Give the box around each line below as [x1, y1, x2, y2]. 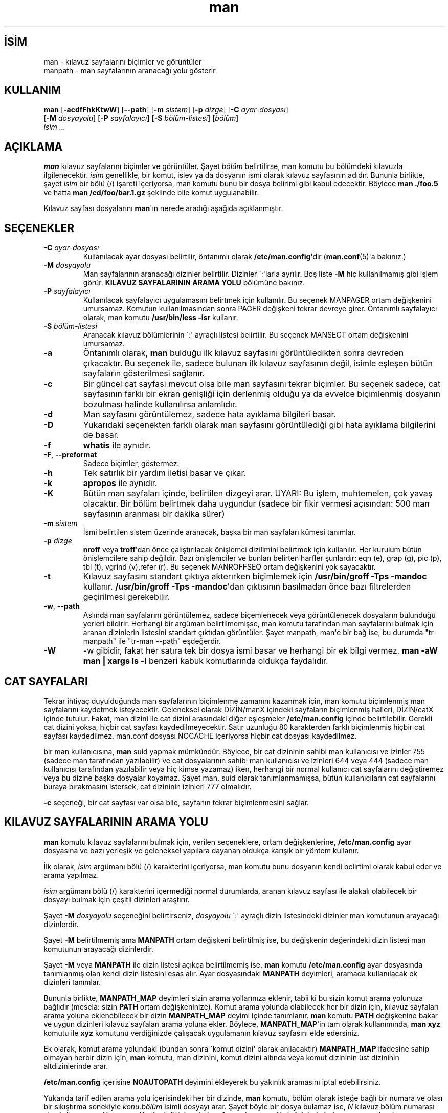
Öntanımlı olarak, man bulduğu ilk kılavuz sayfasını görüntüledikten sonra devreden [83, 348, 404, 359]
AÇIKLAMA [4, 140, 63, 153]
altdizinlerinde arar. [43, 1061, 108, 1070]
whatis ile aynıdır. [83, 440, 151, 451]
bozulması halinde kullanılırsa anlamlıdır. [83, 399, 237, 410]
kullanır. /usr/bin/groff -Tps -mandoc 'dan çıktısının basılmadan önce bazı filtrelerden [83, 581, 411, 592]
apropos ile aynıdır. [83, 478, 158, 489]
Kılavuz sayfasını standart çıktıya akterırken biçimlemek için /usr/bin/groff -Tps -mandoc [83, 571, 427, 582]
